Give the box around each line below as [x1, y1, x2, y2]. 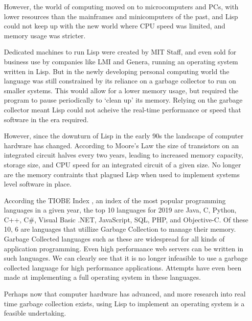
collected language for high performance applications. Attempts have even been [4, 262, 242, 272]
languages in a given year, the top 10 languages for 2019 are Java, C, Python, [4, 205, 237, 215]
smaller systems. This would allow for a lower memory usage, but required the [4, 85, 238, 95]
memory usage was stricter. [4, 30, 86, 40]
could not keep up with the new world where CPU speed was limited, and [4, 21, 226, 31]
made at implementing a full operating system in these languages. [4, 272, 201, 282]
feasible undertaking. [4, 308, 66, 318]
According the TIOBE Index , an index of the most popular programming [4, 195, 226, 205]
